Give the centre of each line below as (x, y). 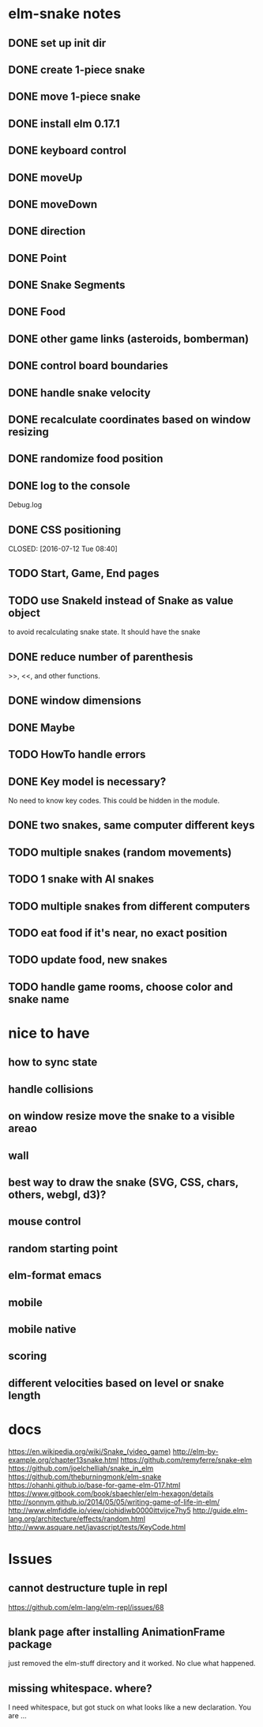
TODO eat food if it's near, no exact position (118, 934)
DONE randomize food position (86, 459)
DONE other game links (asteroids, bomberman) (129, 338)
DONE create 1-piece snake (77, 69)
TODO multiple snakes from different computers (129, 906)
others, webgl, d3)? (57, 1195)
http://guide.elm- (220, 1510)
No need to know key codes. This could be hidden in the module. (114, 801)
